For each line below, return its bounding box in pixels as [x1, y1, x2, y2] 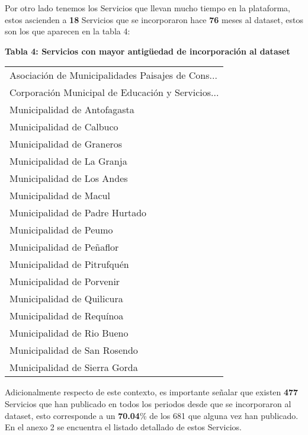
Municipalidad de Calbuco [9, 120, 118, 134]
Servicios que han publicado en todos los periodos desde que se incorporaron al [5, 397, 291, 410]
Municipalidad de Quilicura [9, 292, 123, 306]
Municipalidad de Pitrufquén [9, 257, 129, 271]
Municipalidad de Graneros [9, 137, 123, 151]
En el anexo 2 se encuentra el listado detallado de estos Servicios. [5, 421, 242, 433]
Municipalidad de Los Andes [9, 171, 128, 185]
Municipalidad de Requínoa [9, 309, 124, 323]
